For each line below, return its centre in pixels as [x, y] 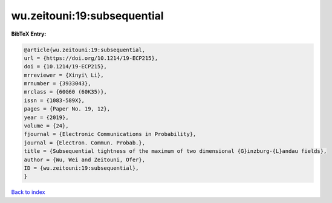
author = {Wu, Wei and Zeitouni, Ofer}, [84, 159]
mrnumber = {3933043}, [57, 84]
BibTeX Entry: [29, 34]
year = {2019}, [46, 117]
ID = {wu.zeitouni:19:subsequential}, [81, 168]
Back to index [28, 192]
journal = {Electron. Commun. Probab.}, [84, 143]
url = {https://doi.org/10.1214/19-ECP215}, [91, 58]
